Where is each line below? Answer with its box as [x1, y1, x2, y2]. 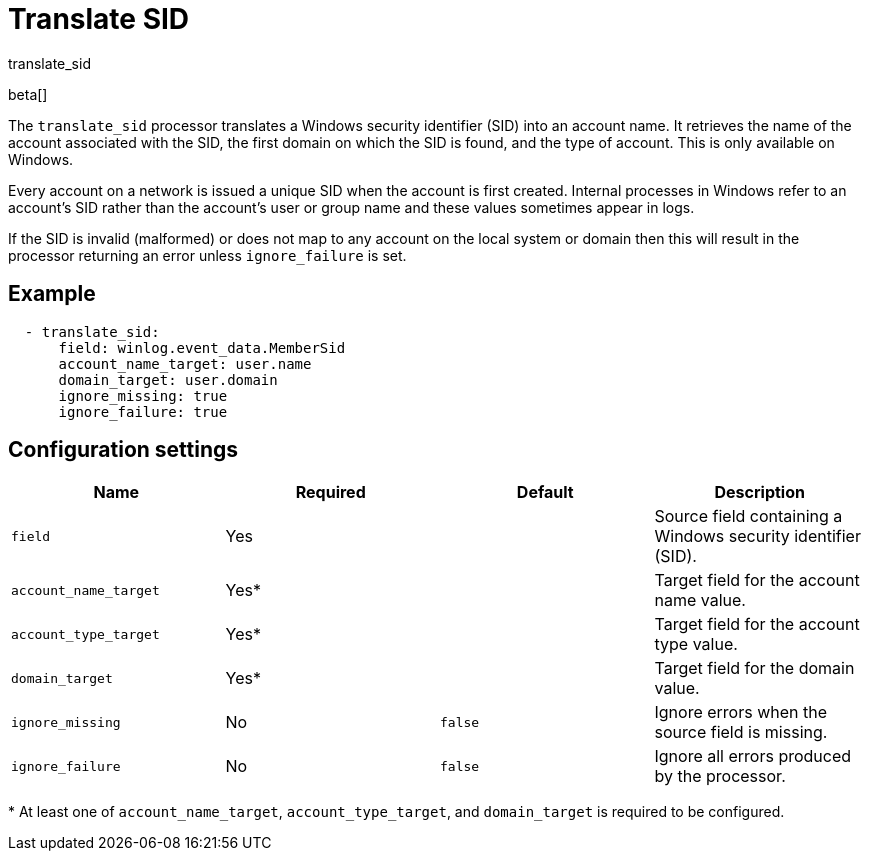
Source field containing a [654, 506, 843, 527]
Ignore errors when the [654, 702, 828, 723]
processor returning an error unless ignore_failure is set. [8, 246, 407, 264]
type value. [654, 634, 738, 655]
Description [714, 482, 805, 503]
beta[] [8, 85, 48, 103]
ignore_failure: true [58, 403, 228, 420]
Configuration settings [8, 437, 239, 463]
